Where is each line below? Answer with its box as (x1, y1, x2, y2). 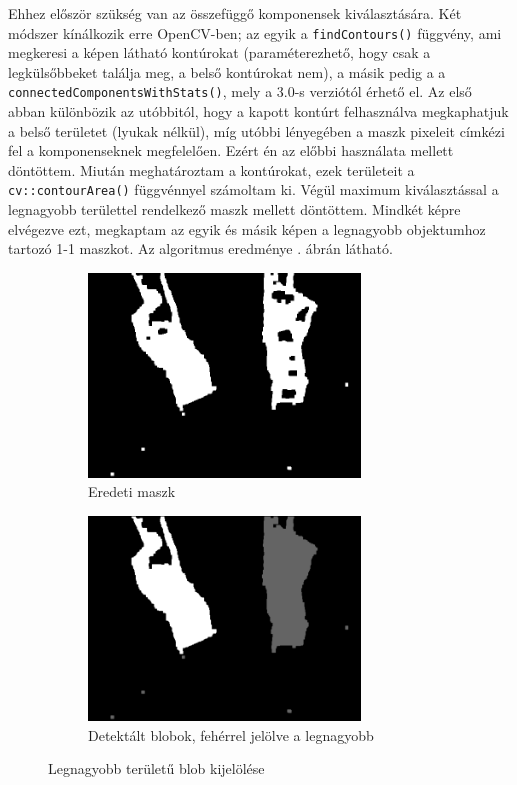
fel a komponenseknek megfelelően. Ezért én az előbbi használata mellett (8, 140, 454, 161)
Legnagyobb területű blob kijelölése (48, 758, 265, 779)
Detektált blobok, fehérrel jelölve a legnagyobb (88, 724, 374, 745)
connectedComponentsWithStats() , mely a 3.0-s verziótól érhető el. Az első (8, 81, 472, 102)
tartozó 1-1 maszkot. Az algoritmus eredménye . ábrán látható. (8, 238, 393, 259)
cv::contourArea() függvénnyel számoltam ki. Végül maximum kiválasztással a (8, 179, 499, 200)
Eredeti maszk (88, 481, 176, 502)
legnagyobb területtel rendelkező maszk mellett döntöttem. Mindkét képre (8, 199, 461, 220)
